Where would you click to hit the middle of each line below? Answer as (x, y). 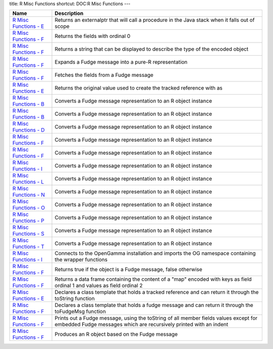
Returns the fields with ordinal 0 (93, 36)
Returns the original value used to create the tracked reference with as (139, 88)
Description (69, 14)
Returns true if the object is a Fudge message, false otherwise (128, 270)
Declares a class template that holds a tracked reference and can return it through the (157, 292)
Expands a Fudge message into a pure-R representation (121, 62)
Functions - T (28, 247)
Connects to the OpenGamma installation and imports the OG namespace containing (155, 253)
